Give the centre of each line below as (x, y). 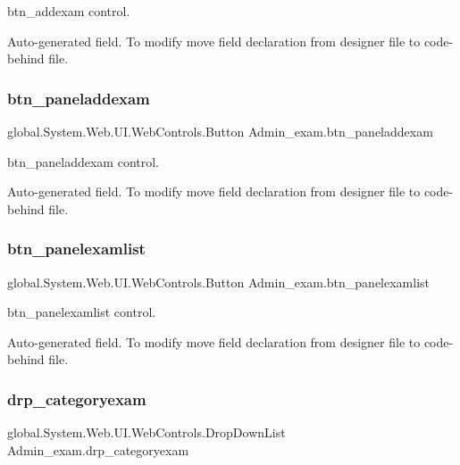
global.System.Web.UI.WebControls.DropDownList (146, 432)
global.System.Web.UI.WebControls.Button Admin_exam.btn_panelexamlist (219, 282)
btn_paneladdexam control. (84, 161)
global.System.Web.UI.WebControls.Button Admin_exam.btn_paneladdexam (220, 131)
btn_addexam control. (69, 11)
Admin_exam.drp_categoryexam (98, 449)
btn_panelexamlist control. (82, 312)
